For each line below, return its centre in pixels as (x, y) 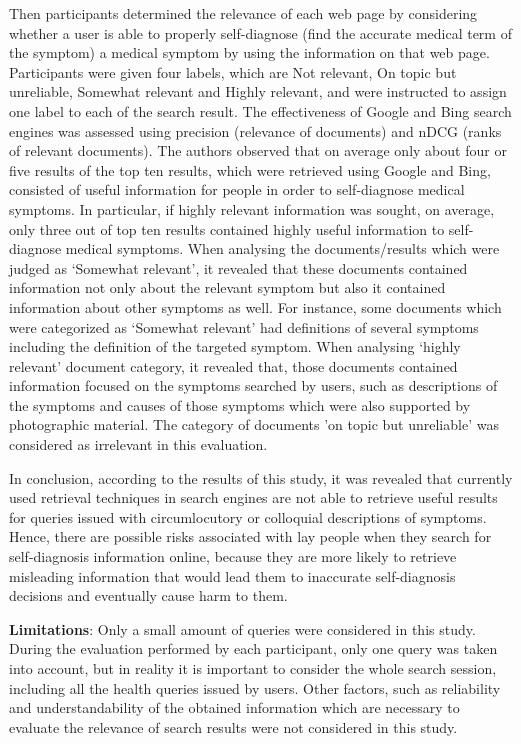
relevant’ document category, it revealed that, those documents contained (233, 365)
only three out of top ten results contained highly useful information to (227, 228)
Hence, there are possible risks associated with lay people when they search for (250, 536)
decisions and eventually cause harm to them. (148, 595)
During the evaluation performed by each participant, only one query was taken (253, 648)
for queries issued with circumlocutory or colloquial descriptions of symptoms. (248, 516)
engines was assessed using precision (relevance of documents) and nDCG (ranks (255, 130)
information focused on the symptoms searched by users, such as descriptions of (253, 385)
